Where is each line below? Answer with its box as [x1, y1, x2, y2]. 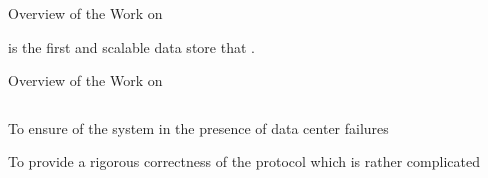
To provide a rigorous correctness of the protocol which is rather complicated [8, 151, 480, 172]
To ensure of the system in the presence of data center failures [8, 117, 389, 138]
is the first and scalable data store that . [8, 36, 255, 57]
